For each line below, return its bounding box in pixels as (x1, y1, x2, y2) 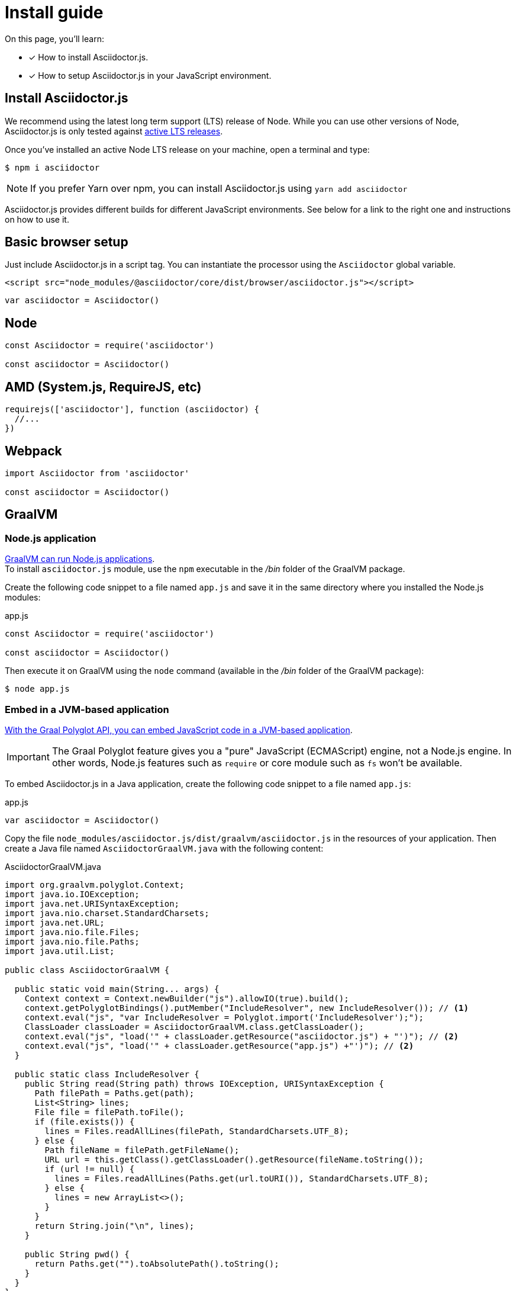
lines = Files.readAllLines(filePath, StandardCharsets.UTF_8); (44, 1126, 349, 1136)
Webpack (5, 443, 62, 458)
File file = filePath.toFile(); (34, 1107, 185, 1117)
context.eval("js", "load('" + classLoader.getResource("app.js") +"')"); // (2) (24, 1040, 414, 1051)
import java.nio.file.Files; (5, 927, 140, 937)
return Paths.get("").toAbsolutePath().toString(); (34, 1258, 279, 1268)
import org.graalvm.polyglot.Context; (5, 879, 185, 889)
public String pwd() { (24, 1249, 130, 1259)
